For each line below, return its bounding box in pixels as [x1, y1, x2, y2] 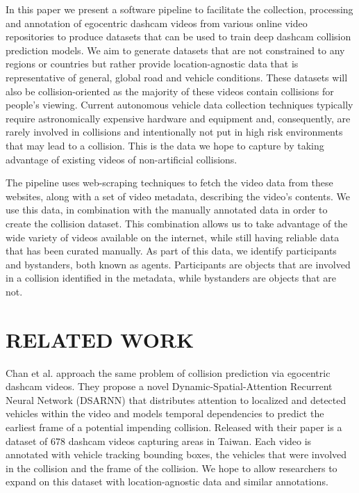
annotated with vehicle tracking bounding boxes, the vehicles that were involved [6, 447, 347, 462]
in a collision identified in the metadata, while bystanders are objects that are [6, 270, 337, 285]
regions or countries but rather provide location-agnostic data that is [6, 56, 299, 71]
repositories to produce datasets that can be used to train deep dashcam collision [6, 29, 351, 44]
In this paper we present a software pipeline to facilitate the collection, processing [6, 2, 353, 16]
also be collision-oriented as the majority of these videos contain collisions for [6, 83, 334, 98]
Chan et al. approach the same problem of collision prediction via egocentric [6, 365, 331, 380]
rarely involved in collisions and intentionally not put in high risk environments [6, 124, 343, 139]
